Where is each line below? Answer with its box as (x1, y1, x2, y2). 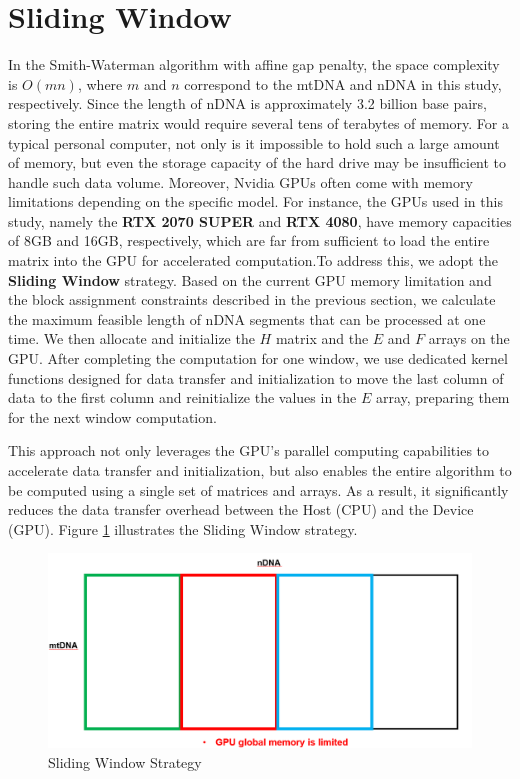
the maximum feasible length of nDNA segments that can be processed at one (8, 308, 486, 329)
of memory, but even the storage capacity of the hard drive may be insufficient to (8, 152, 507, 173)
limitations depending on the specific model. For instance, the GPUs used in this (8, 191, 503, 212)
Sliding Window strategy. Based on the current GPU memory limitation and (8, 269, 492, 290)
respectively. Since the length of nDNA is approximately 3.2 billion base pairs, (8, 93, 487, 114)
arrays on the (428, 328, 510, 349)
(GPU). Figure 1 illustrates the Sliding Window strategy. (8, 518, 358, 539)
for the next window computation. (8, 406, 217, 427)
